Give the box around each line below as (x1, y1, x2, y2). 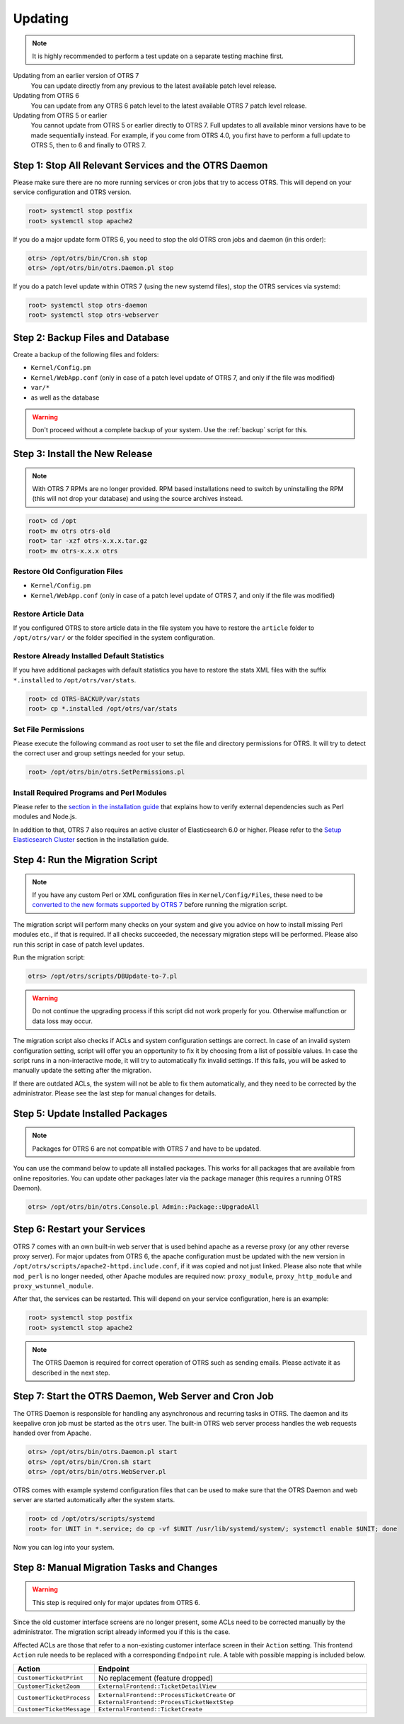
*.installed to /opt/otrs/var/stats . (13, 675, 137, 684)
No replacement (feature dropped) (98, 1673, 214, 1683)
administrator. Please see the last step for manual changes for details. (13, 1089, 217, 1098)
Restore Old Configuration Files (13, 567, 124, 576)
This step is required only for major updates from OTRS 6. (32, 1598, 201, 1606)
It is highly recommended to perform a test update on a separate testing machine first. (32, 52, 284, 60)
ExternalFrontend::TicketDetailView (98, 1682, 217, 1690)
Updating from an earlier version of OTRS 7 (13, 72, 139, 80)
